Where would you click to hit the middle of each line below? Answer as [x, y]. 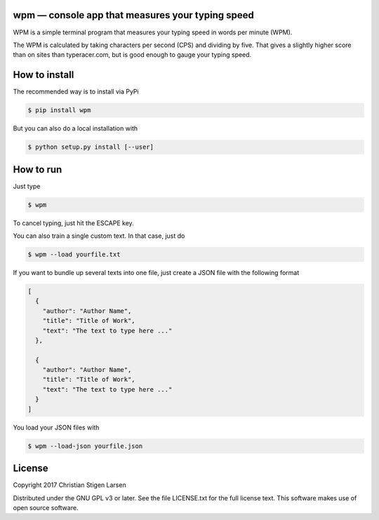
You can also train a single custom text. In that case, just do [99, 236]
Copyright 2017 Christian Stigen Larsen [69, 485]
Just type [27, 186]
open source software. [46, 507]
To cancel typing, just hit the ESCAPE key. [74, 223]
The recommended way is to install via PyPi [76, 92]
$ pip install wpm [59, 110]
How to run [38, 169]
